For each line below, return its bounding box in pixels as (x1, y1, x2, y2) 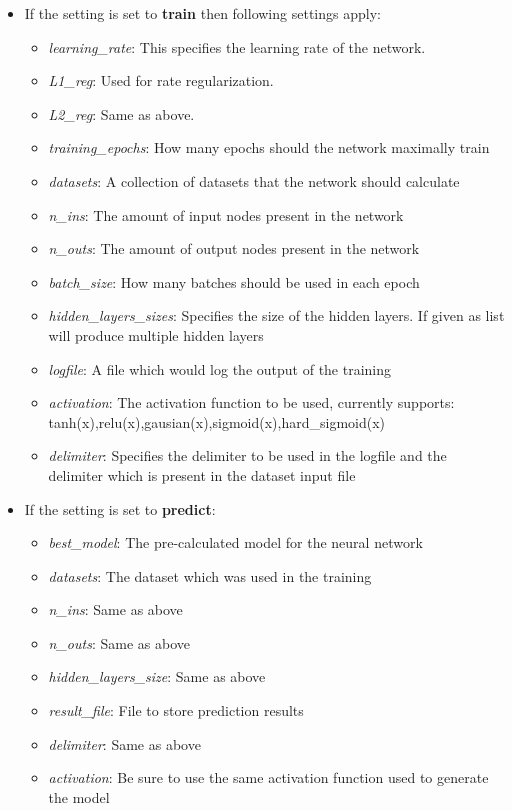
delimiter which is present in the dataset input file (48, 464, 356, 485)
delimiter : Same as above (48, 733, 201, 754)
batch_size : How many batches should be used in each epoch (48, 271, 420, 292)
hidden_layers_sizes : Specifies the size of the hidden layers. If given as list (48, 305, 505, 326)
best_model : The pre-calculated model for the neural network (48, 532, 423, 553)
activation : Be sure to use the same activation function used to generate (48, 767, 489, 788)
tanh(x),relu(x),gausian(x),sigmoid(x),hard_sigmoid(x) (48, 411, 385, 432)
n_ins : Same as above (48, 599, 183, 620)
